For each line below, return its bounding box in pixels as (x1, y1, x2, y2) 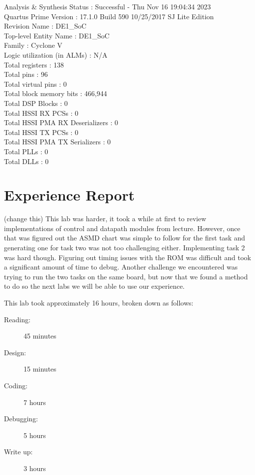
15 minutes (24, 364, 57, 374)
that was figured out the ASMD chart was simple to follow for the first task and (4, 233, 245, 243)
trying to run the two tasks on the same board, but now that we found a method (4, 271, 248, 281)
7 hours (24, 397, 46, 407)
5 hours (24, 430, 46, 440)
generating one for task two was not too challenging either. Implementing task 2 (4, 242, 245, 252)
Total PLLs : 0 (4, 146, 48, 156)
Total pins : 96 (4, 69, 48, 79)
